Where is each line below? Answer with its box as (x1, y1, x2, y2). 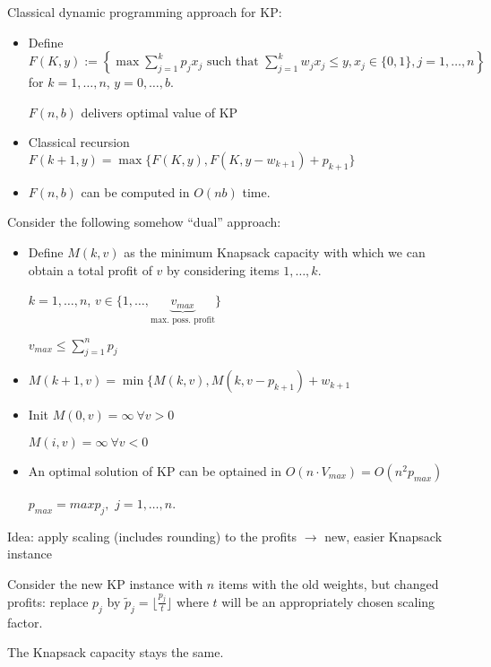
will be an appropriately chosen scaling (221, 592, 435, 611)
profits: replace (7, 592, 89, 611)
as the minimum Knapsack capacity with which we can (124, 242, 426, 261)
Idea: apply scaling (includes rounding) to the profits (7, 526, 297, 545)
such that (206, 56, 259, 69)
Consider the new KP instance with (7, 574, 203, 593)
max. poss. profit (150, 316, 215, 325)
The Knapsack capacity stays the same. (7, 643, 224, 662)
